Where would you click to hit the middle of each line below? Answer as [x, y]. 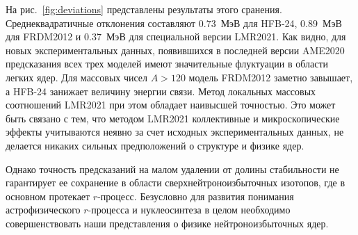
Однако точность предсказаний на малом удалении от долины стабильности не [172, 169]
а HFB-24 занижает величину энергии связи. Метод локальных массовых [161, 91]
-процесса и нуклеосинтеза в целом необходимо [189, 210]
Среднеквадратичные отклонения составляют [101, 23]
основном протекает [48, 196]
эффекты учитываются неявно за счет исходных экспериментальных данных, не [175, 132]
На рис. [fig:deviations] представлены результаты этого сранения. [144, 9]
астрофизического [43, 210]
